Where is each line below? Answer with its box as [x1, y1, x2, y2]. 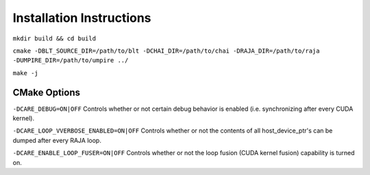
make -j [12, 69, 39, 77]
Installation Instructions [12, 10, 151, 25]
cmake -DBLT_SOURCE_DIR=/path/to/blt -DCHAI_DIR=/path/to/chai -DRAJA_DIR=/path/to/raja [12, 46, 320, 55]
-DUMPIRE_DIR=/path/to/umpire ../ [12, 57, 129, 64]
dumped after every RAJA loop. [12, 136, 102, 144]
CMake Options [12, 86, 80, 98]
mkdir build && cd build [12, 34, 96, 42]
